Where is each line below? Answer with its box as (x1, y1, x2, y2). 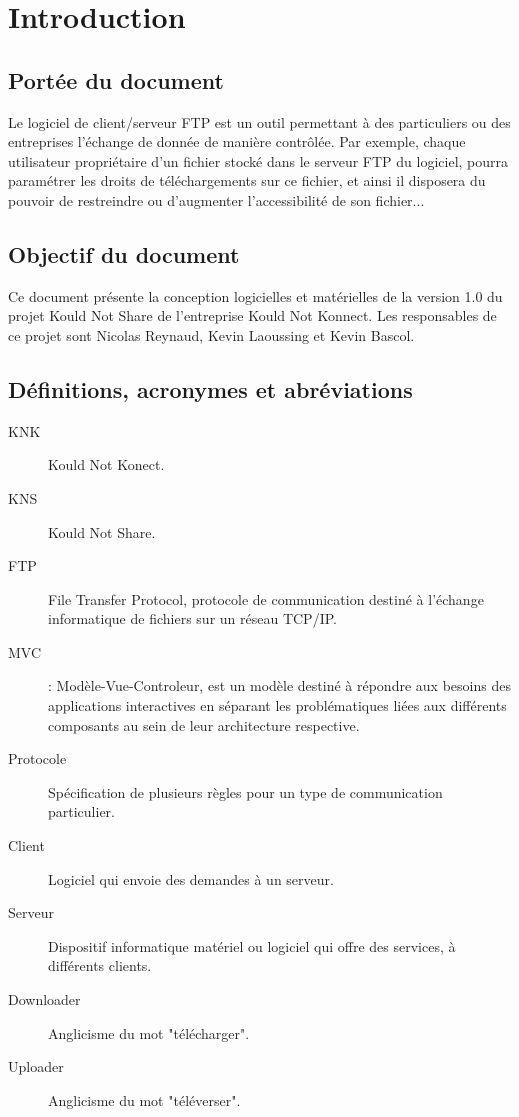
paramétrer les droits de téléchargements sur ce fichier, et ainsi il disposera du (8, 170, 486, 191)
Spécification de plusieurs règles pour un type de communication (48, 781, 443, 802)
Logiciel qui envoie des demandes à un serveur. (48, 868, 334, 889)
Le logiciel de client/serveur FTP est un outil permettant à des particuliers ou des (8, 111, 511, 132)
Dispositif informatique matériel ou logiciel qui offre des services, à (48, 935, 456, 956)
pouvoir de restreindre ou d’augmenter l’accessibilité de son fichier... (8, 189, 425, 210)
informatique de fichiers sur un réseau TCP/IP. (48, 608, 337, 629)
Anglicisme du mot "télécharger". (48, 1022, 250, 1043)
